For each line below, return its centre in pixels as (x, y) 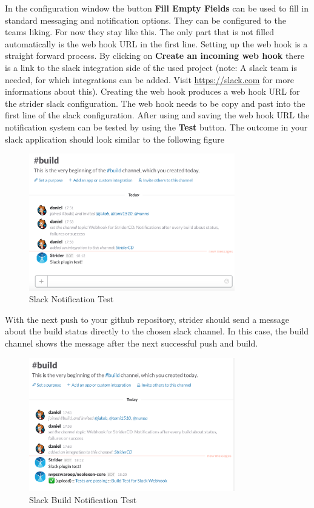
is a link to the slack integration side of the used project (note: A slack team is (151, 67)
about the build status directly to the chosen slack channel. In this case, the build (157, 331)
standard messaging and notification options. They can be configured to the (145, 20)
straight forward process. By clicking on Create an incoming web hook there (155, 56)
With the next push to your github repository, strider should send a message (147, 319)
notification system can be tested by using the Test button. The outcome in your (156, 127)
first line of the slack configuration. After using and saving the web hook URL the (157, 115)
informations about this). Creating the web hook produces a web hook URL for (152, 91)
